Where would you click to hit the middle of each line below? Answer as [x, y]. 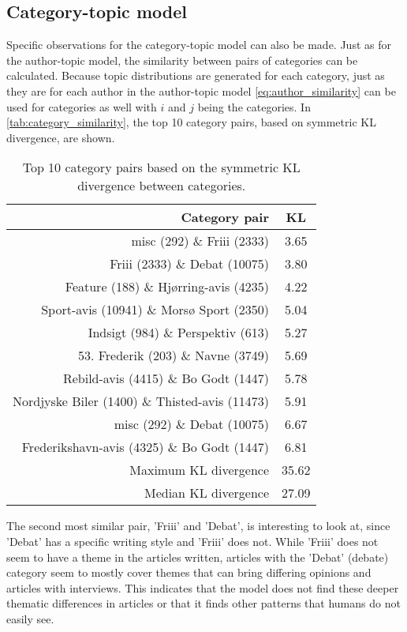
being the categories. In [254, 106]
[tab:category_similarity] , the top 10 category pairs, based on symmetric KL [191, 122]
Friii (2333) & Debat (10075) [190, 264]
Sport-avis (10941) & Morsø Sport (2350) [155, 310]
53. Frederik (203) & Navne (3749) [174, 355]
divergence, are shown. [61, 137]
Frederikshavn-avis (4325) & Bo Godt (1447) [146, 447]
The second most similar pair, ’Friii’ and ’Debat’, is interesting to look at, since [198, 526]
